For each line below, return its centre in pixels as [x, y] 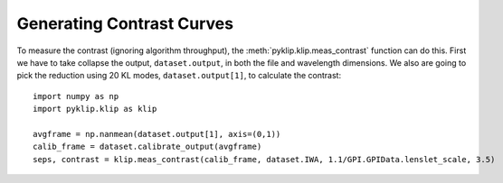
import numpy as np [76, 96]
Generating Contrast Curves [125, 23]
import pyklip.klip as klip [95, 109]
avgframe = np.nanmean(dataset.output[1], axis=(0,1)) [157, 134]
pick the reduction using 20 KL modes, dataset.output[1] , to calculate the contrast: [179, 76]
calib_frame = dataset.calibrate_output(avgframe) [147, 147]
